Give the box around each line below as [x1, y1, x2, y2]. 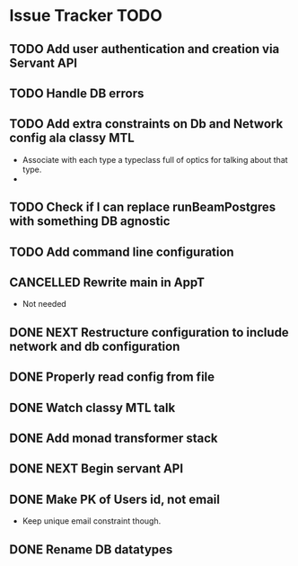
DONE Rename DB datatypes [9, 542, 173, 557]
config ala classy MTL [9, 130, 135, 146]
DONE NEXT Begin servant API [9, 461, 184, 477]
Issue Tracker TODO [9, 5, 163, 26]
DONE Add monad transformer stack [9, 430, 218, 445]
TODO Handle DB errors [9, 85, 145, 101]
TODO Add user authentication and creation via [9, 41, 280, 57]
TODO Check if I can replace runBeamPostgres [9, 200, 276, 215]
